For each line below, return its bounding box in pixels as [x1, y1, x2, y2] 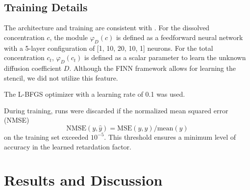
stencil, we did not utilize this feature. [4, 72, 118, 83]
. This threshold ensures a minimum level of [104, 131, 236, 142]
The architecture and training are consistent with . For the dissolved [4, 22, 210, 33]
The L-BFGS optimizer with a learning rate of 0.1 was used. [4, 89, 185, 99]
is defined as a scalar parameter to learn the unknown [84, 52, 246, 63]
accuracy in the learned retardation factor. [4, 141, 131, 151]
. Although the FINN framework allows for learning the [69, 63, 236, 73]
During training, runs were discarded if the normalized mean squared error [4, 105, 228, 115]
